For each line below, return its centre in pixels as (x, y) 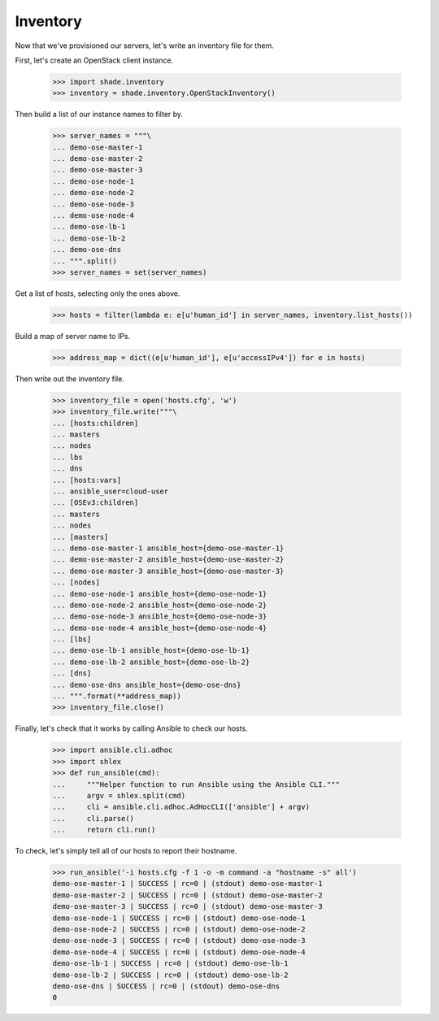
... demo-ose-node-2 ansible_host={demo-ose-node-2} (160, 605)
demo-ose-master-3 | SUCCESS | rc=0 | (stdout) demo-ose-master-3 (187, 907)
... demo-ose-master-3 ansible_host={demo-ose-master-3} (168, 571)
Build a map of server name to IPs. (73, 336)
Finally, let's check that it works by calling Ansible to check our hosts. (131, 728)
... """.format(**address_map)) (117, 696)
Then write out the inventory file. (70, 379)
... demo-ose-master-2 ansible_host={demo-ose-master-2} (168, 560)
